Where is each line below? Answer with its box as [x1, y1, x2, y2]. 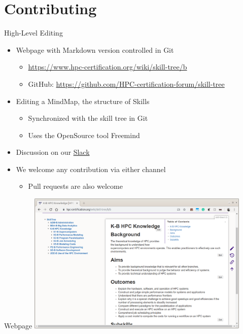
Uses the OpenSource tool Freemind [28, 129, 140, 140]
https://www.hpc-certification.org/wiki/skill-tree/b [28, 61, 187, 72]
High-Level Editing [4, 27, 63, 38]
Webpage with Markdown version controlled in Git [16, 44, 174, 55]
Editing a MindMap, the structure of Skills [16, 95, 150, 106]
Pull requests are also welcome [28, 181, 123, 191]
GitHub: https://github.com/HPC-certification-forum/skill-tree [28, 78, 225, 89]
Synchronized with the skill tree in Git [28, 113, 148, 123]
